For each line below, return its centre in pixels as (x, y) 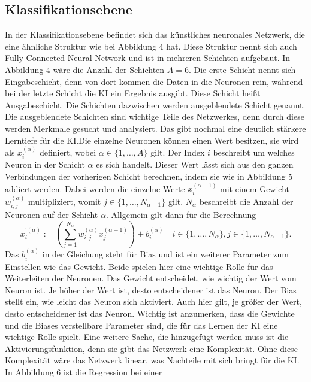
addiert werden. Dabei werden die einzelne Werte (95, 188)
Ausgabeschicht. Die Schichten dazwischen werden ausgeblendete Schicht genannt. (155, 104)
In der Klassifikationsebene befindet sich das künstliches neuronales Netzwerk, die (155, 34)
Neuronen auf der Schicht (52, 215)
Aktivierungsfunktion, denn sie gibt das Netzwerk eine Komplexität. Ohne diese (151, 348)
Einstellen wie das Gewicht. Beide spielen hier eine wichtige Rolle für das (139, 266)
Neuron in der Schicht (45, 164)
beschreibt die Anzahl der (246, 201)
